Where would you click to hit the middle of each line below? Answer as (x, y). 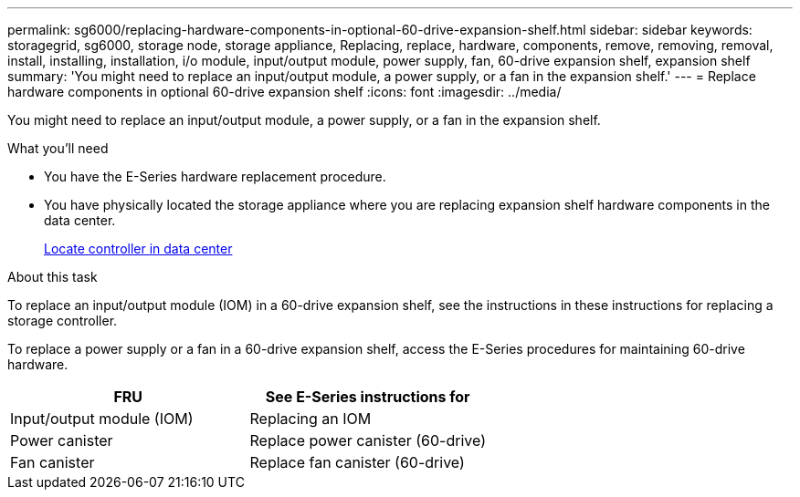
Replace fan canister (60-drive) (357, 462)
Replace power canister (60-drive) (368, 440)
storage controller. (63, 321)
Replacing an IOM (311, 419)
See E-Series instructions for (368, 397)
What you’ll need (58, 148)
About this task (53, 277)
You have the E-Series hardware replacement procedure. (215, 176)
